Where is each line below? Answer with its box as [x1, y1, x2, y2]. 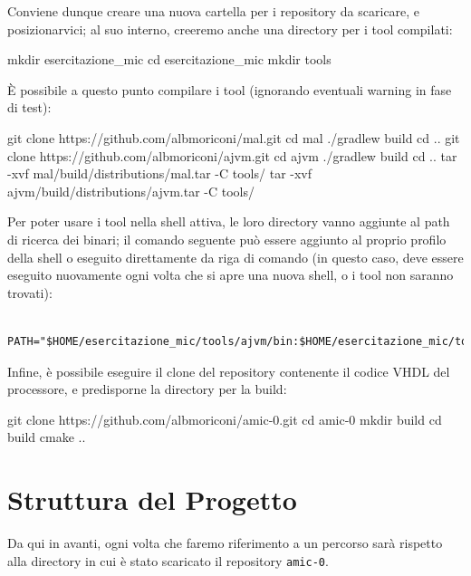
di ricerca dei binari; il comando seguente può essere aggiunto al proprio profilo [7, 229, 447, 248]
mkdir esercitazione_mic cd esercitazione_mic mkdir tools [7, 50, 332, 69]
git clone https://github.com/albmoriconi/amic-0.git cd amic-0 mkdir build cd [7, 409, 442, 428]
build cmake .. [7, 427, 86, 446]
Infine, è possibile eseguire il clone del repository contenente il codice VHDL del [7, 361, 450, 380]
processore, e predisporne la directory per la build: [7, 379, 287, 398]
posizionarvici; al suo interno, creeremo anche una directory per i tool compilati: [7, 19, 453, 38]
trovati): [7, 283, 53, 302]
